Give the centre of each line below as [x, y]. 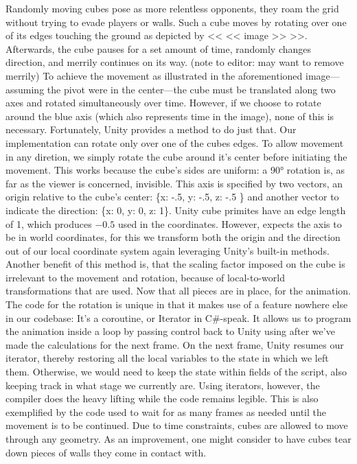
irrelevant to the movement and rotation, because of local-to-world [145, 277]
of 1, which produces [49, 223]
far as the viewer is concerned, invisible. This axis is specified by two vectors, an [174, 183]
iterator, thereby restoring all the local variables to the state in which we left [167, 358]
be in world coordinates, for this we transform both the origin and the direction [173, 237]
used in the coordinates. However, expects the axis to [230, 223]
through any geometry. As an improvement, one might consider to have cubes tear [178, 439]
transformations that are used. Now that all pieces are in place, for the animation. [178, 291]
